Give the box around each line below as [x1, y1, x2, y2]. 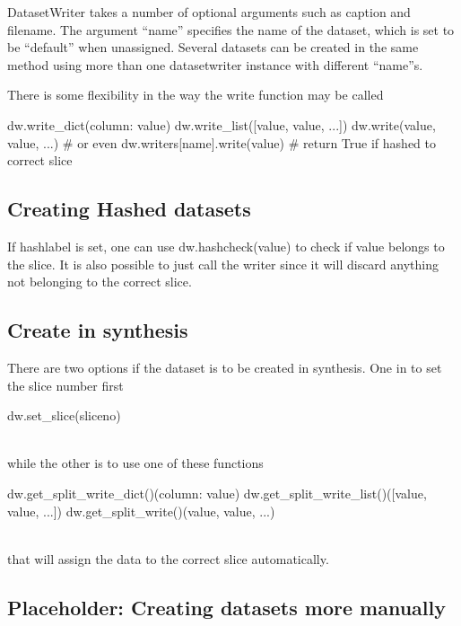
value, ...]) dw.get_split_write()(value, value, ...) [7, 501, 275, 520]
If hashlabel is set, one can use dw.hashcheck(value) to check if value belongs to [7, 236, 445, 255]
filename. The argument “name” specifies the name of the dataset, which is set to [7, 20, 455, 39]
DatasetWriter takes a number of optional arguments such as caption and [7, 3, 411, 21]
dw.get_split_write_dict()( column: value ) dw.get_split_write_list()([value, [7, 483, 427, 502]
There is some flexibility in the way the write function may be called [7, 85, 384, 104]
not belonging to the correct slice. [7, 272, 192, 291]
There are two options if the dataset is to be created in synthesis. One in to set [7, 357, 442, 376]
